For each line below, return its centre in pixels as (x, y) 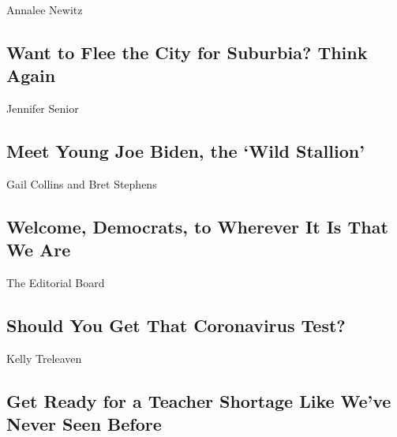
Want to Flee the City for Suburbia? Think (187, 52)
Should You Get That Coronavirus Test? (176, 325)
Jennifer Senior (43, 108)
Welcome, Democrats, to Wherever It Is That (197, 226)
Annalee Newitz (45, 9)
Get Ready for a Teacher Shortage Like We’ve (199, 400)
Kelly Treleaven (44, 358)
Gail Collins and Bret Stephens (82, 183)
